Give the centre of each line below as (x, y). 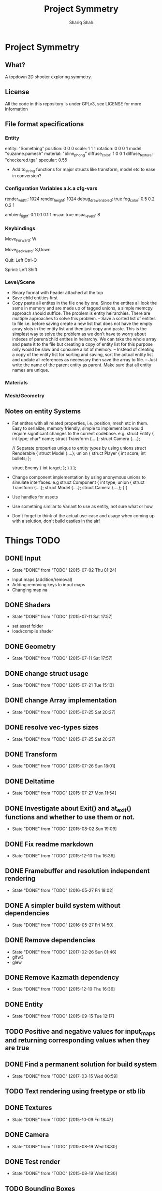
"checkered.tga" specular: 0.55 (36, 160)
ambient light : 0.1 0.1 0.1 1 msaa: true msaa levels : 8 (53, 215)
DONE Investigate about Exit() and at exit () (68, 809)
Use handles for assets (35, 497)
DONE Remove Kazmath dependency (62, 977)
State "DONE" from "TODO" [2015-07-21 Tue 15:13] (63, 685)
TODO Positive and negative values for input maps (80, 1032)
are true (17, 1048)
